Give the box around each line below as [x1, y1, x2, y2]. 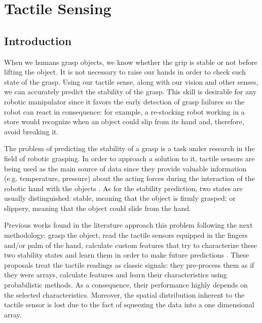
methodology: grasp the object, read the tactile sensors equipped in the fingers [4, 230, 248, 240]
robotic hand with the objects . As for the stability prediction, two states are [4, 183, 243, 193]
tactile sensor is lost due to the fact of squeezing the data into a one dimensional [4, 299, 254, 310]
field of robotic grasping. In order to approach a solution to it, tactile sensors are [4, 153, 255, 163]
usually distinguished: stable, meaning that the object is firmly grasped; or [4, 193, 236, 203]
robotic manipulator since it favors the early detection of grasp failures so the [4, 96, 245, 106]
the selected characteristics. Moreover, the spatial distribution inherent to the [4, 289, 245, 300]
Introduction [4, 32, 72, 48]
